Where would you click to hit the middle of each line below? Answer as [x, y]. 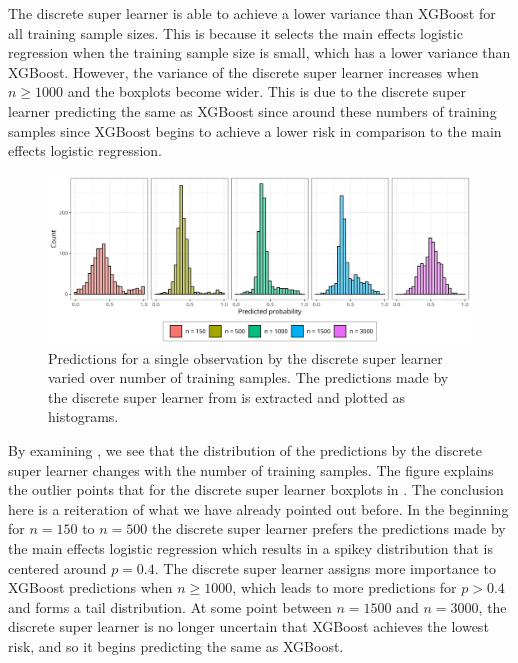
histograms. [83, 416]
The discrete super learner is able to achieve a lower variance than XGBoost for [252, 13]
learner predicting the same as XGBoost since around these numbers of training [252, 110]
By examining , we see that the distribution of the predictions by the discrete [245, 450]
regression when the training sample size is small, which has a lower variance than [259, 52]
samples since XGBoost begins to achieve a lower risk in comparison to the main [255, 130]
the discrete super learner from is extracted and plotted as [227, 396]
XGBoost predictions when [90, 587]
